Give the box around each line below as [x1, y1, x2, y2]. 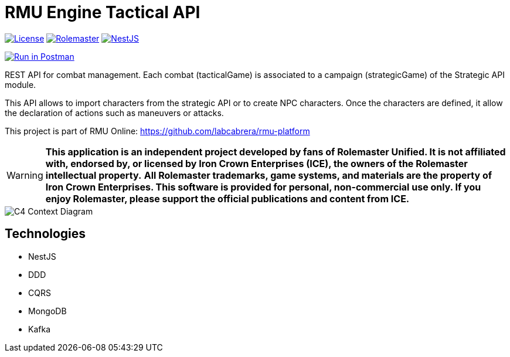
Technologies [5, 226, 86, 242]
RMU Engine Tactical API [5, 2, 200, 22]
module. [5, 79, 36, 90]
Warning [6, 169, 43, 181]
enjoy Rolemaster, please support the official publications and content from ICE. [45, 192, 410, 205]
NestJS [28, 251, 56, 261]
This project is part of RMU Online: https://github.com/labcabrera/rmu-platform [5, 125, 310, 136]
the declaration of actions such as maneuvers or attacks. [5, 107, 224, 118]
